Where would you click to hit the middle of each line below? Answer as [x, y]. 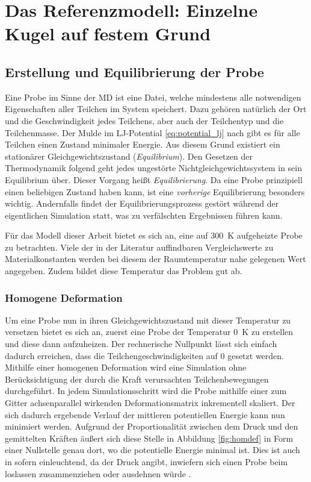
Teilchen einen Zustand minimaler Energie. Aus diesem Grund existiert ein [143, 144]
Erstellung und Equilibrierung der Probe [134, 71]
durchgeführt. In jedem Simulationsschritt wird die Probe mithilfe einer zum [146, 391]
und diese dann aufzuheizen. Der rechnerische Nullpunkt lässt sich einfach [141, 344]
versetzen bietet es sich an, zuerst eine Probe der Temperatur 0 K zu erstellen [149, 332]
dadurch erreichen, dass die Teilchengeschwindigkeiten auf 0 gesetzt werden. [144, 355]
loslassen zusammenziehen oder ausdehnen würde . [98, 473]
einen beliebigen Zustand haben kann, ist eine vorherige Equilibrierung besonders [155, 191]
